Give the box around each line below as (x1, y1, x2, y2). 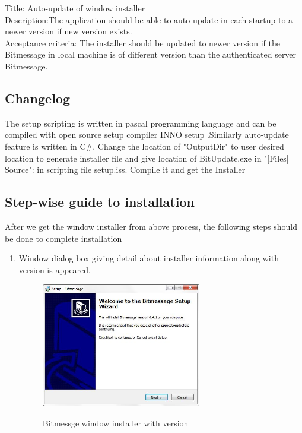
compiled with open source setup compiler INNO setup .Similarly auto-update (5, 128, 289, 141)
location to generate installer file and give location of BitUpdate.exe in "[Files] (5, 151, 289, 164)
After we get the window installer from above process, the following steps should (5, 220, 297, 232)
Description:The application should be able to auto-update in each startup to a (5, 13, 293, 26)
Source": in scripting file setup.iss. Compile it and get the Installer (5, 163, 246, 176)
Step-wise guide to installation (5, 192, 195, 211)
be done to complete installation (5, 232, 122, 244)
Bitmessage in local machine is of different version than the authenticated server (5, 48, 297, 61)
